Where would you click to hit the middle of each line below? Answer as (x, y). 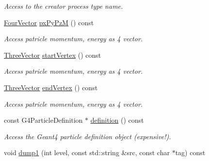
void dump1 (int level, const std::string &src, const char (87, 153)
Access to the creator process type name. (64, 6)
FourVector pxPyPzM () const (49, 22)
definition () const (117, 120)
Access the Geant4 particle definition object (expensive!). (88, 136)
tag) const (190, 153)
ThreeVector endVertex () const (51, 87)
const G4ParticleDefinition (43, 120)
